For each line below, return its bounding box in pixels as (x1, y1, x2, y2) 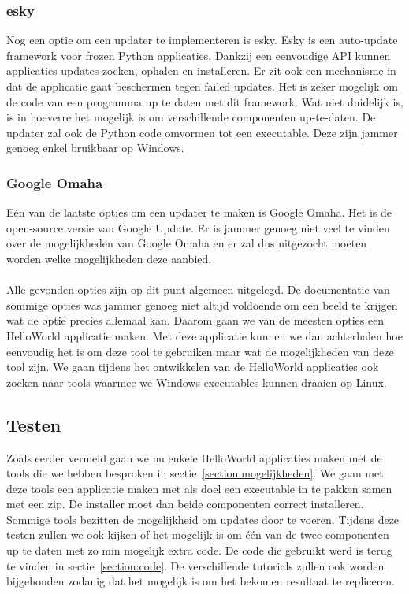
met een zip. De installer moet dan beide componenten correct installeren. (6, 496, 364, 512)
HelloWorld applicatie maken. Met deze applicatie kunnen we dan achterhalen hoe (6, 327, 403, 343)
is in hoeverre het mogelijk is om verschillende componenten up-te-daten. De (6, 109, 376, 125)
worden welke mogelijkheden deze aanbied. (6, 250, 212, 266)
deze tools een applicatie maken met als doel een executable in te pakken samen (6, 480, 392, 496)
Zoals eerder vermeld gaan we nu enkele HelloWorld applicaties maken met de (6, 449, 382, 466)
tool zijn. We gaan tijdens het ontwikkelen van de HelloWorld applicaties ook (6, 358, 379, 375)
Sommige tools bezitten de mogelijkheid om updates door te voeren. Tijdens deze (6, 510, 400, 527)
